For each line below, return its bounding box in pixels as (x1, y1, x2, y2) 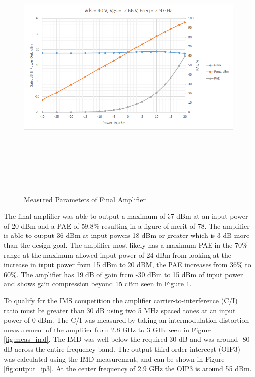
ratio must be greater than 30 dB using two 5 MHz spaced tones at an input (4, 305, 236, 315)
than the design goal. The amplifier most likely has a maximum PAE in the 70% (4, 239, 248, 250)
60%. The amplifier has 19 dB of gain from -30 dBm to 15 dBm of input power (4, 269, 243, 279)
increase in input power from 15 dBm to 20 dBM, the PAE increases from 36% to (4, 259, 251, 270)
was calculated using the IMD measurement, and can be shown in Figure (4, 353, 225, 364)
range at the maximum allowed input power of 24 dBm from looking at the (4, 249, 231, 260)
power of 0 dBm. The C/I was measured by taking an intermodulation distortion (4, 315, 249, 325)
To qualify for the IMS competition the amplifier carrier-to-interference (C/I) (4, 295, 238, 305)
